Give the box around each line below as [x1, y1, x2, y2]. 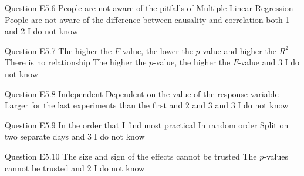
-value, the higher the [153, 56, 231, 68]
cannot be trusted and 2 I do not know [5, 161, 145, 174]
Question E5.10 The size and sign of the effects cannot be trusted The [5, 150, 257, 162]
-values [264, 150, 288, 162]
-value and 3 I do [238, 56, 300, 68]
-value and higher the [200, 44, 276, 57]
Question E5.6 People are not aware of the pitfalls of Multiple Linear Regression [5, 2, 293, 14]
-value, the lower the [120, 44, 193, 57]
